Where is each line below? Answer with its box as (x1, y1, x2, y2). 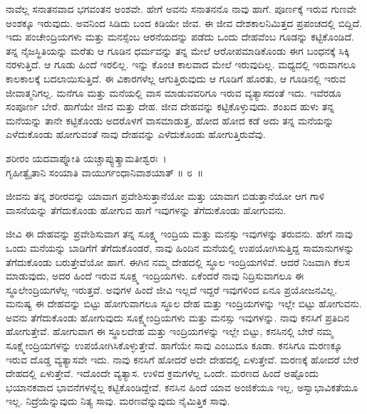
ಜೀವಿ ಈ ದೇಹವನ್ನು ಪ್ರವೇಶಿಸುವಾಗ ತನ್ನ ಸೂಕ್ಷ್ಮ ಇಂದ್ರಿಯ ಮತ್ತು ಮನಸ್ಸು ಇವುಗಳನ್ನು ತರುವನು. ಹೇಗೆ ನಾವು (6, 226, 353, 241)
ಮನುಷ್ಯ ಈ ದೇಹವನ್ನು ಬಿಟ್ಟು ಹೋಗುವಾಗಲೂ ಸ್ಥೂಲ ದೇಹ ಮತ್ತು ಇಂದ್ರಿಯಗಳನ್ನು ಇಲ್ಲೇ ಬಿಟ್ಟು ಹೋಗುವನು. (6, 296, 362, 311)
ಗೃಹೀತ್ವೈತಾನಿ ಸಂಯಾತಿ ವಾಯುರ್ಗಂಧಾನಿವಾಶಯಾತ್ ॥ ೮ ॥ (6, 164, 204, 179)
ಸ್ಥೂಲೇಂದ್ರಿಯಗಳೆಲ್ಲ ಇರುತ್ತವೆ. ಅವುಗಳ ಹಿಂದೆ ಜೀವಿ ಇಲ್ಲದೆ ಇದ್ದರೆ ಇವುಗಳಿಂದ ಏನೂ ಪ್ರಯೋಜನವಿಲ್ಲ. (6, 282, 338, 297)
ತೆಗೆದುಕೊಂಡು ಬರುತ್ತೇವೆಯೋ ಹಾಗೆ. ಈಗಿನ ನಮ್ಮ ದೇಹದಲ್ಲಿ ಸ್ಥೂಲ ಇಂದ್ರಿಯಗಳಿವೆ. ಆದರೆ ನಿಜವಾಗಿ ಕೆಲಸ (6, 254, 350, 269)
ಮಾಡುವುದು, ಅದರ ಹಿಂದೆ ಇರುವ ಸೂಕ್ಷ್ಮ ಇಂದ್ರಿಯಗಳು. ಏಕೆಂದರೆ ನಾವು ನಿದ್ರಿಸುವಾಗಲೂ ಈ (6, 268, 304, 283)
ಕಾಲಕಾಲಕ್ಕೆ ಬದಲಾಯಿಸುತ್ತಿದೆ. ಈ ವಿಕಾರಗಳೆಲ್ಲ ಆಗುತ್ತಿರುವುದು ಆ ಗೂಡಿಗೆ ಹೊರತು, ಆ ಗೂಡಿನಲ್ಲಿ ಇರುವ (6, 70, 346, 85)
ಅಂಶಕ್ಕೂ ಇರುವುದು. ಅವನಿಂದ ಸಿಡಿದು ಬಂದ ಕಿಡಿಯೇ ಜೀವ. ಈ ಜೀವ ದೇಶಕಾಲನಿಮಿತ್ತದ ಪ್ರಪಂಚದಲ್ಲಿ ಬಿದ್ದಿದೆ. (6, 15, 362, 30)
